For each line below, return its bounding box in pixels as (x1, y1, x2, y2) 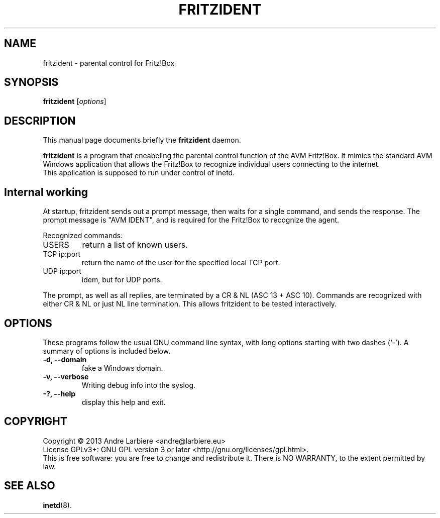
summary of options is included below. (43, 346, 171, 355)
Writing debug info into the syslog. (81, 380, 195, 389)
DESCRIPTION (4, 114, 76, 127)
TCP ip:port (43, 250, 81, 259)
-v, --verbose (43, 372, 89, 381)
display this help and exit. (81, 397, 166, 406)
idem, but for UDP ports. (81, 275, 162, 284)
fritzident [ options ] (43, 97, 106, 106)
